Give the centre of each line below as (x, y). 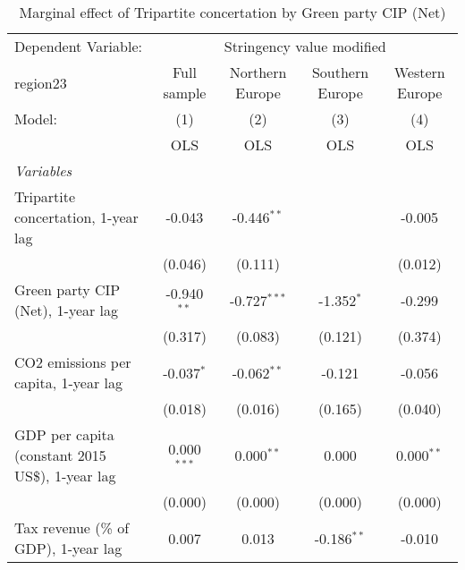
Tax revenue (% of (72, 527)
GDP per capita (64, 434)
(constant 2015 (60, 455)
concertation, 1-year (76, 217)
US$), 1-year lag (65, 476)
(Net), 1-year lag (67, 310)
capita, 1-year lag (68, 383)
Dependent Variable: (78, 46)
